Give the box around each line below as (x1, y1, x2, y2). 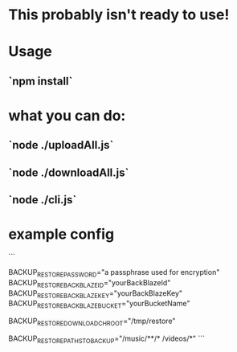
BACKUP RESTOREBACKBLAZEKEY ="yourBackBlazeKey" (8, 288, 183, 300)
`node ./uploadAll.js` (8, 138, 114, 152)
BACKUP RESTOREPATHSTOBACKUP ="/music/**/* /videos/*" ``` (8, 334, 206, 345)
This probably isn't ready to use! (8, 6, 230, 24)
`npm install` (8, 74, 73, 88)
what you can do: (8, 106, 126, 125)
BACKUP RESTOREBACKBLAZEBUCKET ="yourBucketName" (8, 299, 190, 310)
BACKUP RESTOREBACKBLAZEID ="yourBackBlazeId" (8, 277, 171, 289)
